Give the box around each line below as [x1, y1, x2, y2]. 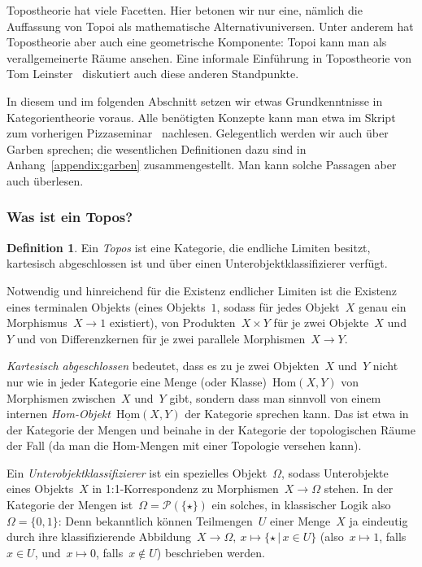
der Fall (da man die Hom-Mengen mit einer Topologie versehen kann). [7, 437, 362, 454]
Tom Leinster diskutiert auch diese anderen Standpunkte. [7, 65, 299, 82]
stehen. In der [324, 480, 394, 497]
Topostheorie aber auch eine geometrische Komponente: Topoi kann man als [7, 33, 387, 50]
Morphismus [7, 314, 67, 331]
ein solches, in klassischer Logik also [211, 496, 391, 513]
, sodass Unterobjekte [281, 464, 389, 481]
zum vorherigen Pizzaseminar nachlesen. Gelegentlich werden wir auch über [7, 124, 389, 142]
